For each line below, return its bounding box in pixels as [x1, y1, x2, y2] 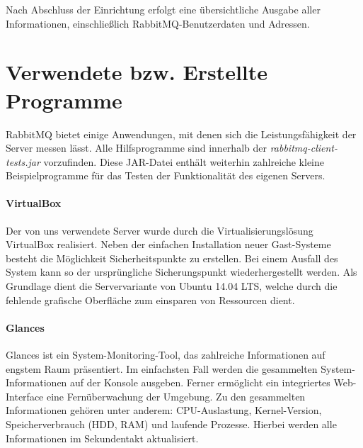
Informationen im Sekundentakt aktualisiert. [6, 430, 199, 445]
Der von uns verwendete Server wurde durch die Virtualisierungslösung [6, 223, 313, 237]
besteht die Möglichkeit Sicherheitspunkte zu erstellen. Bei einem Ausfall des [6, 250, 338, 265]
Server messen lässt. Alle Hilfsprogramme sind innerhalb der [6, 140, 267, 155]
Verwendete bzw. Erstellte [6, 57, 268, 86]
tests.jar [6, 154, 40, 169]
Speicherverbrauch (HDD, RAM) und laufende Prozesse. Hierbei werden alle [6, 417, 337, 431]
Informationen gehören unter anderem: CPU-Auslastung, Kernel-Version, [6, 403, 322, 418]
